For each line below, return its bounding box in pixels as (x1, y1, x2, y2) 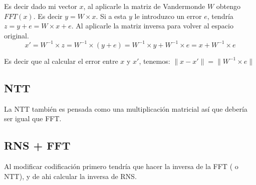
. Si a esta (96, 10, 127, 21)
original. (4, 30, 29, 40)
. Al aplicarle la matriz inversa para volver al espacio (71, 20, 233, 31)
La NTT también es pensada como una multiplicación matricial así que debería (4, 103, 247, 114)
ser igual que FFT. (4, 113, 62, 124)
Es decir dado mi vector (4, 1, 77, 11)
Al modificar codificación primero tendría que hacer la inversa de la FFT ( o (4, 161, 238, 172)
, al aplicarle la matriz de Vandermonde (83, 1, 205, 11)
